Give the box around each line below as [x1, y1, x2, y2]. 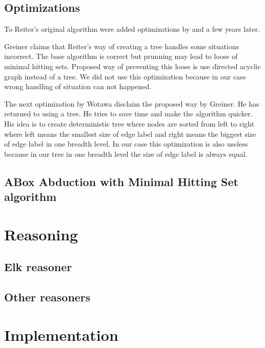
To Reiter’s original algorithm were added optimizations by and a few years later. [4, 24, 260, 34]
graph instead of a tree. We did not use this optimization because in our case [4, 71, 246, 81]
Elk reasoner [4, 259, 72, 275]
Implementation [4, 324, 118, 345]
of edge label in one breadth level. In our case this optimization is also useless [4, 138, 248, 149]
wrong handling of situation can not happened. [4, 81, 152, 92]
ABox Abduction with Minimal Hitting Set [4, 173, 238, 189]
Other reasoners [4, 289, 91, 305]
